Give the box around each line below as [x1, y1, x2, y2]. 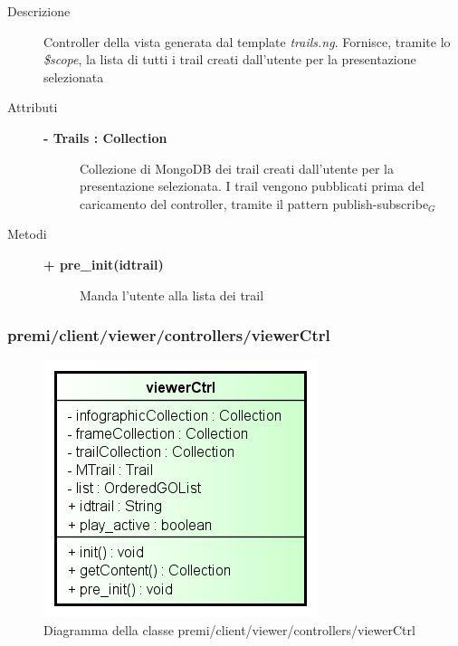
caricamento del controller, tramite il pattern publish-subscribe [80, 194, 429, 213]
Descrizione [7, 2, 71, 20]
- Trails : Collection [43, 128, 167, 147]
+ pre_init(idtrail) [43, 254, 164, 273]
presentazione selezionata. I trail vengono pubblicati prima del [80, 176, 425, 195]
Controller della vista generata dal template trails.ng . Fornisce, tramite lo [43, 32, 451, 51]
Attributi [7, 98, 58, 117]
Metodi [7, 224, 47, 243]
